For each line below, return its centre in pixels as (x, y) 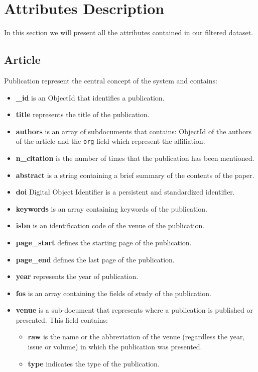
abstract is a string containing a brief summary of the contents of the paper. (135, 175)
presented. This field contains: (62, 319)
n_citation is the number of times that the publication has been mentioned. (135, 158)
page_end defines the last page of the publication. (95, 259)
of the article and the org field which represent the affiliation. (110, 141)
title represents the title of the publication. (83, 114)
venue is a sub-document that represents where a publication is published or (134, 310)
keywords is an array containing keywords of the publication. (111, 208)
